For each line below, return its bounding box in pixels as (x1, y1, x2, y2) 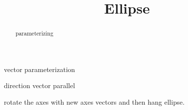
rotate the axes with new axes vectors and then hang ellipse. (4, 97, 185, 107)
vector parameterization (4, 64, 75, 74)
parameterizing (15, 29, 54, 37)
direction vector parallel (4, 80, 75, 91)
